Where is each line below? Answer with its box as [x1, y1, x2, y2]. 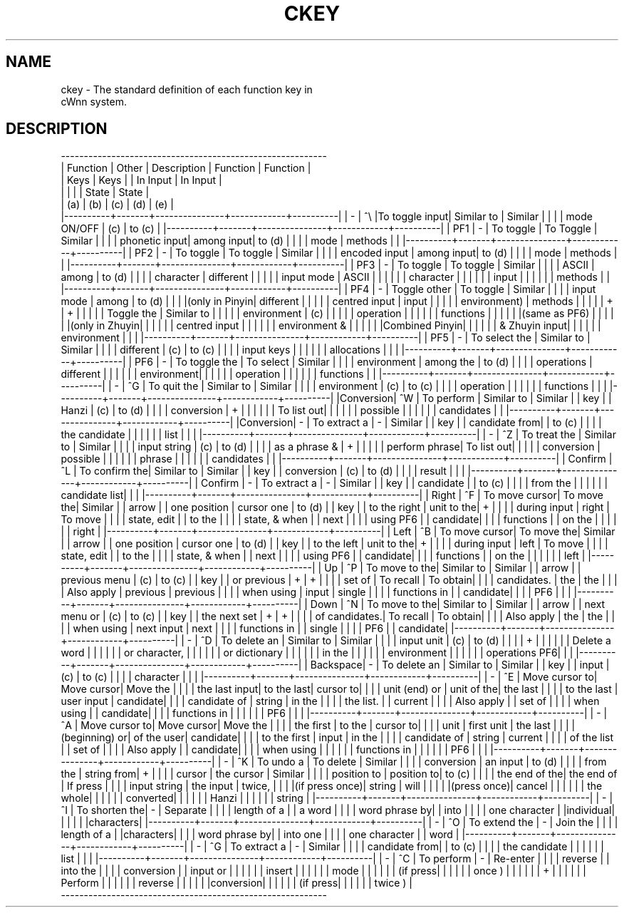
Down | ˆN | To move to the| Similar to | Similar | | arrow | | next [310, 598, 605, 611]
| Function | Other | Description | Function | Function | [61, 162, 311, 175]
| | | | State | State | [61, 186, 150, 199]
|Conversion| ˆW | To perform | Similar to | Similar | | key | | [336, 392, 612, 405]
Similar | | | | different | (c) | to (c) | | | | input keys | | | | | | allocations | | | [61, 344, 399, 356]
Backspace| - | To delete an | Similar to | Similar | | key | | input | [310, 659, 610, 671]
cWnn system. [61, 95, 128, 108]
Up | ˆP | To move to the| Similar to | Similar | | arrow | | [324, 562, 581, 574]
